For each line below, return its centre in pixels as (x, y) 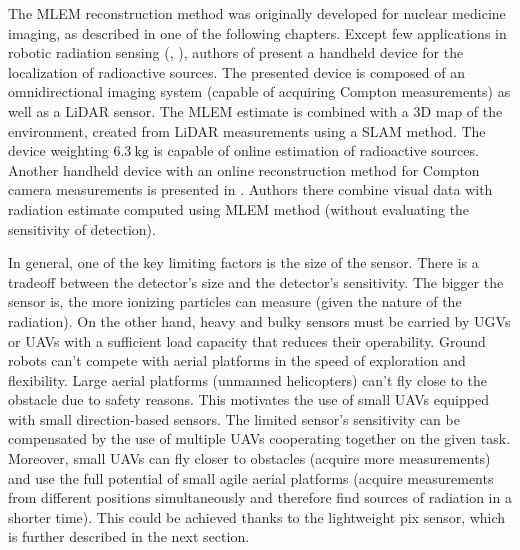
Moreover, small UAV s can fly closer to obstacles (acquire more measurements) (249, 458)
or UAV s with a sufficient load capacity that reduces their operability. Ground (247, 340)
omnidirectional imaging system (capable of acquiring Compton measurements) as (259, 91)
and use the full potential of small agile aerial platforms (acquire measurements (251, 477)
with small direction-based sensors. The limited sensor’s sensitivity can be (234, 418)
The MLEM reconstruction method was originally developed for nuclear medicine (257, 13)
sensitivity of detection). (82, 228)
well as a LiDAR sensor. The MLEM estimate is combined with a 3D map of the (255, 110)
